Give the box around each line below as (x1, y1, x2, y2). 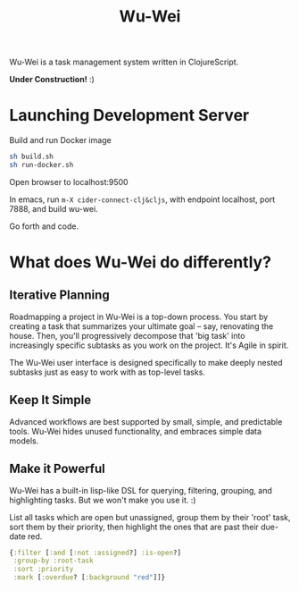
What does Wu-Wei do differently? (9, 252, 272, 273)
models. (9, 435, 39, 446)
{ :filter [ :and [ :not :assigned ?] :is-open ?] (9, 548, 181, 557)
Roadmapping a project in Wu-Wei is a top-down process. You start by (9, 311, 269, 322)
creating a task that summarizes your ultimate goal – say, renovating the (9, 320, 274, 332)
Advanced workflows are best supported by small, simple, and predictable (9, 416, 283, 426)
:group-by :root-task (12, 556, 94, 565)
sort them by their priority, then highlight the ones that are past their (9, 521, 259, 532)
